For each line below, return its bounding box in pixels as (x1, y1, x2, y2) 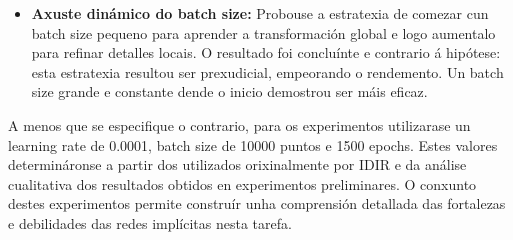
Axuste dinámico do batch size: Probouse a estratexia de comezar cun (31, 3, 489, 23)
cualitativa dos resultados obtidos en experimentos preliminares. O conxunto (8, 173, 477, 194)
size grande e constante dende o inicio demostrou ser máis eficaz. (31, 81, 428, 102)
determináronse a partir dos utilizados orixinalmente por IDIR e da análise (8, 154, 467, 175)
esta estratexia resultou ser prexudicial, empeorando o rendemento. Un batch (31, 61, 504, 82)
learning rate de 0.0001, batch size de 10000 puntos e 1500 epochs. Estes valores (8, 134, 498, 155)
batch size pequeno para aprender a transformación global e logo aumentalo (31, 22, 496, 43)
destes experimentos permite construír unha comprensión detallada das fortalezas (8, 193, 506, 214)
